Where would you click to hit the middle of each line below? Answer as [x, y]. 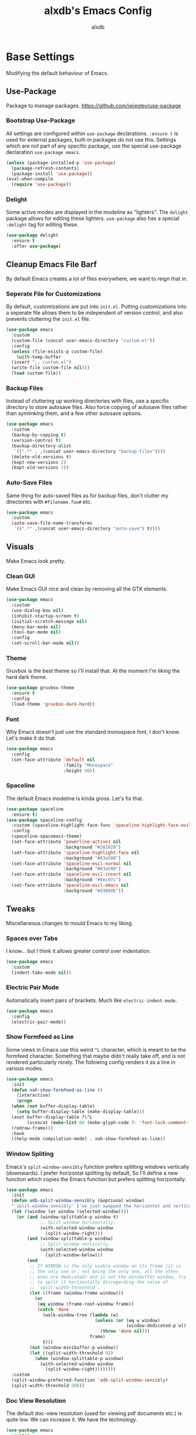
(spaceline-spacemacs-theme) [47, 836]
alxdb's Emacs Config [98, 11]
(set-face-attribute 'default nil [53, 760]
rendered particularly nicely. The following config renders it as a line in [91, 1062]
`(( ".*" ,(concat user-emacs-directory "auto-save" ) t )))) [87, 529]
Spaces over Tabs [32, 938]
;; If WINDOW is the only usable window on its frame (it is [105, 1266]
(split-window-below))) [74, 1255]
